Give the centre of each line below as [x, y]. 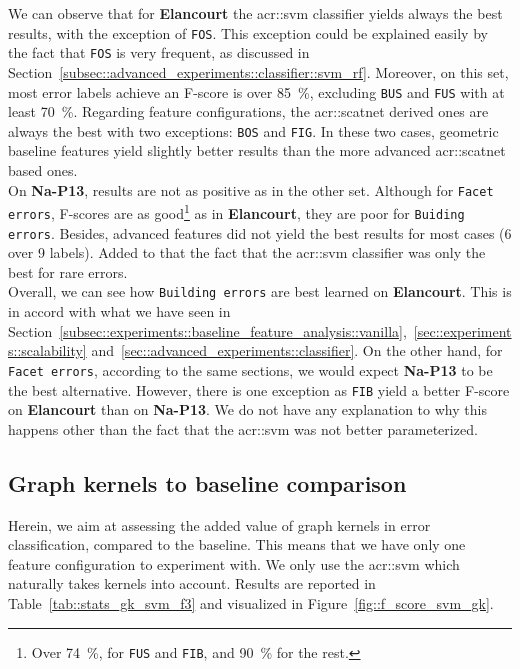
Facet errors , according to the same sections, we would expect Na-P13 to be [250, 369]
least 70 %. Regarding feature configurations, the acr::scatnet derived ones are [248, 111]
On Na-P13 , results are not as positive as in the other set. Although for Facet [251, 189]
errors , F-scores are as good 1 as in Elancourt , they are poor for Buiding [236, 211]
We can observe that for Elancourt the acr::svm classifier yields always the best [255, 13]
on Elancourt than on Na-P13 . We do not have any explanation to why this [247, 409]
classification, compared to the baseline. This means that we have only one [237, 544]
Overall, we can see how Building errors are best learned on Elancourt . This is [260, 291]
